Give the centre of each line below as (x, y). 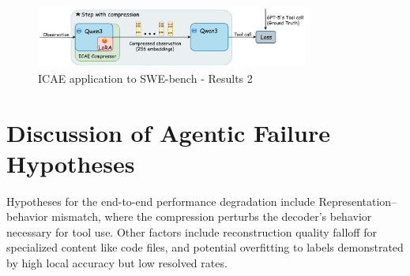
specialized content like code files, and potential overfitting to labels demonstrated (205, 247)
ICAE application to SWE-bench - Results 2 (145, 78)
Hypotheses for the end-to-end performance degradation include (161, 201)
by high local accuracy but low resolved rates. (117, 263)
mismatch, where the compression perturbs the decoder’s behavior (212, 216)
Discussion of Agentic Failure (168, 132)
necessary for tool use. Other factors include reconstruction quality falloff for (192, 231)
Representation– (358, 201)
